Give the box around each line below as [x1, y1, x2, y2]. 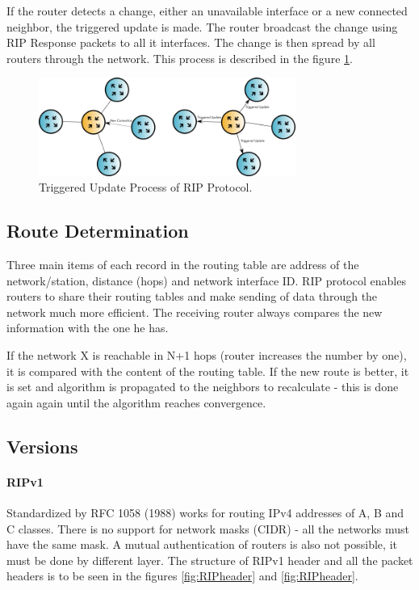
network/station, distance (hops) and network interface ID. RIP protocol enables [6, 272, 406, 289]
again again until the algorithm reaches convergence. [6, 394, 266, 411]
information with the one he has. [6, 319, 169, 336]
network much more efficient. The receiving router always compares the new [6, 303, 383, 320]
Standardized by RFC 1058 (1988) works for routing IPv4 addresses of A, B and [6, 504, 404, 521]
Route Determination [6, 218, 189, 243]
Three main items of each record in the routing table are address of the [6, 256, 359, 273]
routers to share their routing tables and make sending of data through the [6, 288, 378, 305]
